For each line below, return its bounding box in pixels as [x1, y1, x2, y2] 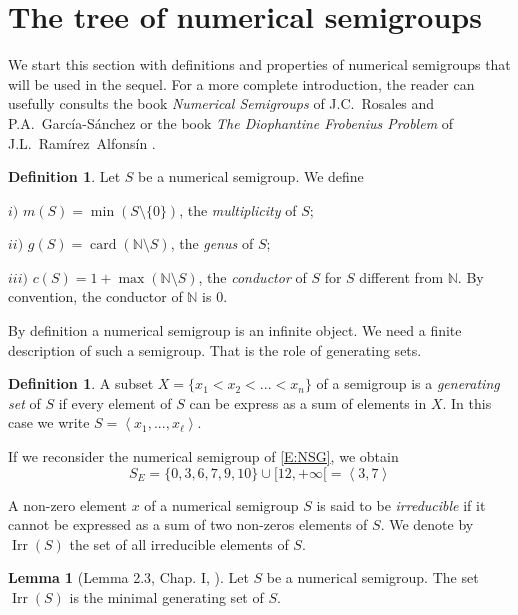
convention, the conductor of [8, 286, 183, 307]
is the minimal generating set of [69, 587, 264, 607]
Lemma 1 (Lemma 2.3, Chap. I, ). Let [8, 567, 249, 588]
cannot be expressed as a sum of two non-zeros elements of [8, 514, 368, 535]
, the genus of [170, 233, 254, 254]
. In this [442, 392, 492, 413]
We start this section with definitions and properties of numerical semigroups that [8, 54, 511, 75]
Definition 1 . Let [8, 166, 121, 187]
